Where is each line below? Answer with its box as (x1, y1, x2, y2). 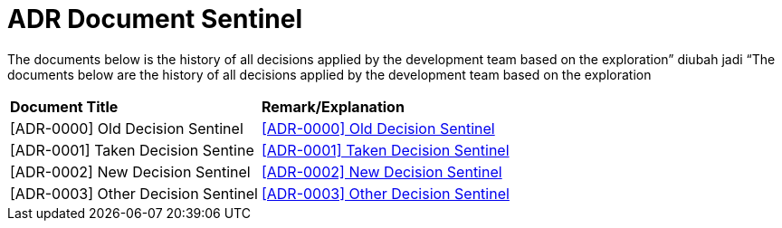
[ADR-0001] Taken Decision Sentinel (261, 140, 510, 159)
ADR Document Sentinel (7, 4, 302, 34)
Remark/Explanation (261, 97, 405, 116)
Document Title (10, 97, 119, 116)
